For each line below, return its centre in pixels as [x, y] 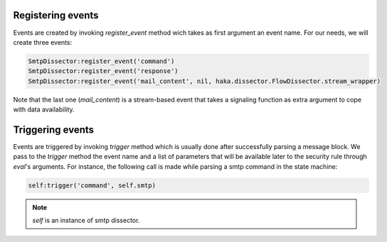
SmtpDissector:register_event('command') [101, 61]
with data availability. [44, 109]
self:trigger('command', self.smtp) [92, 185]
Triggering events [54, 130]
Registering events [56, 15]
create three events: [43, 42]
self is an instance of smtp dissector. [86, 221]
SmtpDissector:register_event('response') [103, 71]
